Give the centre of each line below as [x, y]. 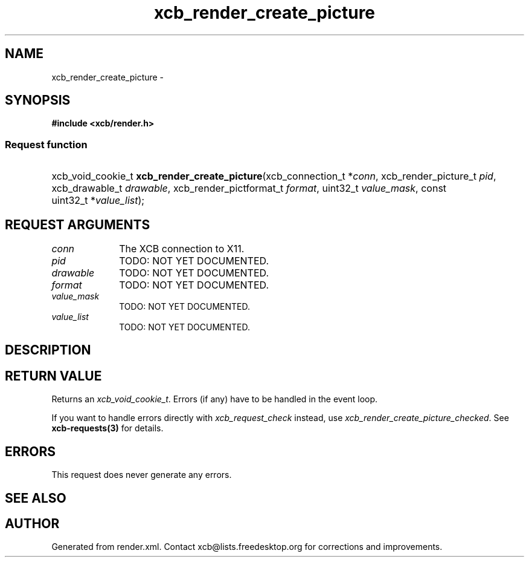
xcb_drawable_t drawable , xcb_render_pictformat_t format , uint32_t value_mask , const [249, 188]
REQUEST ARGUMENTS [78, 224]
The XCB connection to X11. [182, 249]
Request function [46, 144]
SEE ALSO [36, 498]
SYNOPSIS [38, 100]
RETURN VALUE [53, 376]
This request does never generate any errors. [142, 475]
